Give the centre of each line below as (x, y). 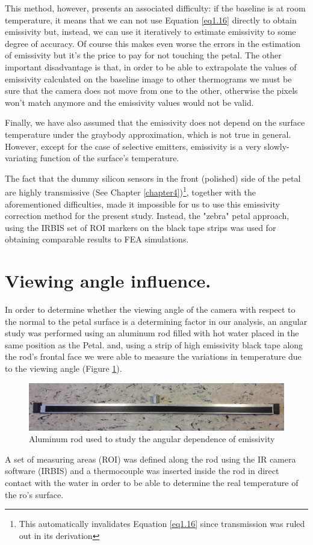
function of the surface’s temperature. (110, 158)
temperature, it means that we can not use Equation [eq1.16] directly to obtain (151, 20)
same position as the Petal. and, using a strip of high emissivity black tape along (154, 344)
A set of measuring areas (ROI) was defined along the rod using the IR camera (150, 459)
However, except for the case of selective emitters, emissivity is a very (133, 146)
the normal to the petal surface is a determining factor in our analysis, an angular (156, 321)
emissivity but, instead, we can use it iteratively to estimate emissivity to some (150, 32)
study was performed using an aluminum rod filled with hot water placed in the (152, 333)
